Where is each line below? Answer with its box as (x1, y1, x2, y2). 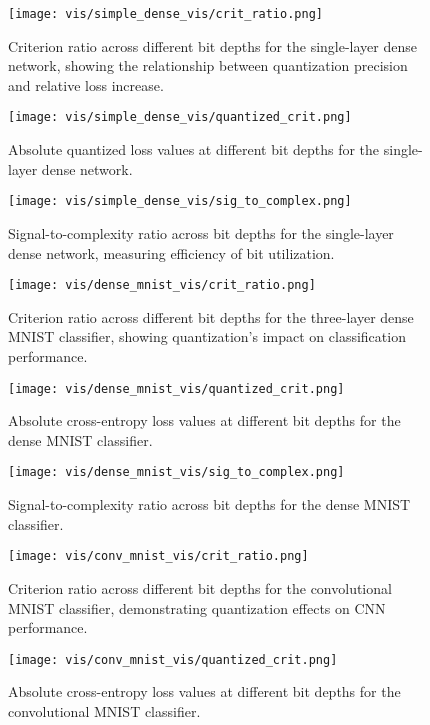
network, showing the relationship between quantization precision (8, 55, 408, 76)
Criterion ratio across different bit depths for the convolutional (8, 577, 392, 598)
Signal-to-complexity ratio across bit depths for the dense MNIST (8, 494, 411, 515)
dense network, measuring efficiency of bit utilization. (8, 242, 335, 263)
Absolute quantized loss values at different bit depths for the (8, 139, 380, 160)
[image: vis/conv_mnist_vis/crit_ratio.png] (8, 549, 309, 564)
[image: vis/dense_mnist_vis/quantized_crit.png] (8, 381, 345, 396)
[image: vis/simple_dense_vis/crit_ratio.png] (8, 7, 323, 21)
